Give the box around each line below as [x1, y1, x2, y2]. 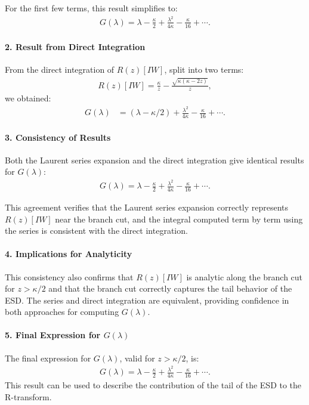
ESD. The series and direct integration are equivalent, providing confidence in [5, 293, 289, 306]
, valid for [119, 351, 155, 364]
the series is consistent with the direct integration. [5, 224, 188, 237]
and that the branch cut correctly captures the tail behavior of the [48, 282, 292, 295]
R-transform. [5, 390, 52, 403]
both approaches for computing [5, 305, 119, 318]
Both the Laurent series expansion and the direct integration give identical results [5, 153, 304, 166]
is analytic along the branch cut [186, 270, 303, 283]
